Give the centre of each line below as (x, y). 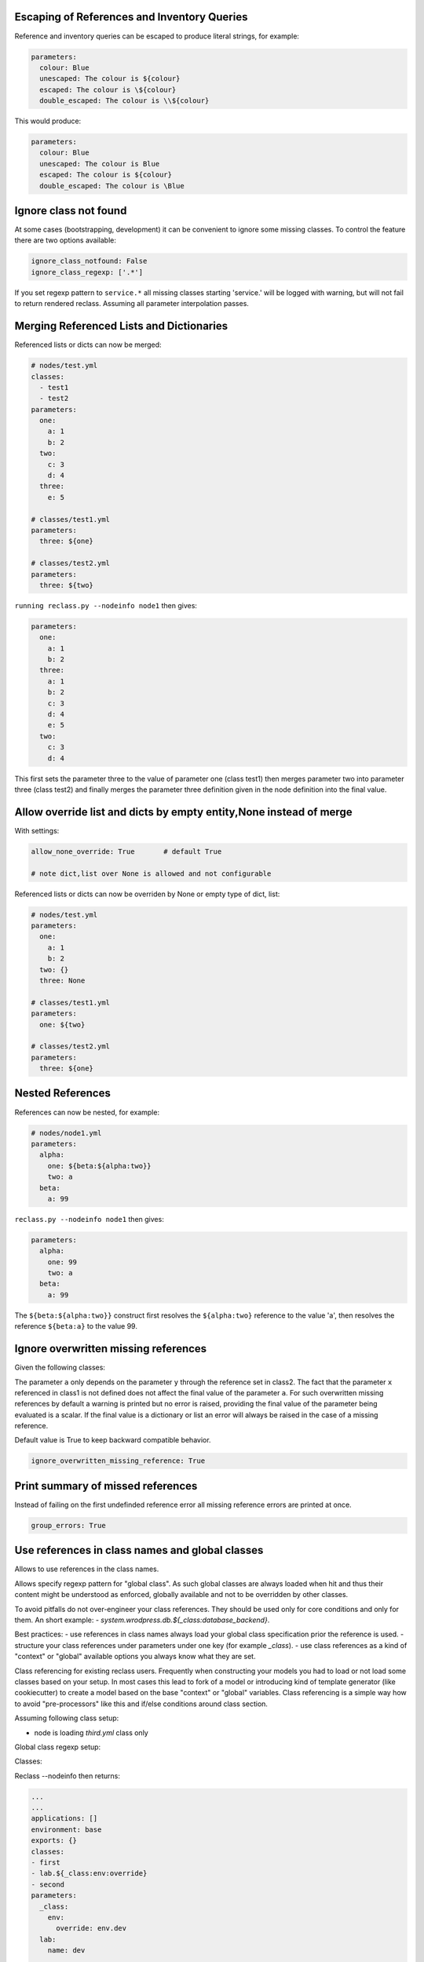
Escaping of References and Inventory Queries (131, 17)
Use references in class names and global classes (139, 1550)
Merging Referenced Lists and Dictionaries (121, 326)
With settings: (37, 830)
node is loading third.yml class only (91, 1732)
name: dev (66, 1951)
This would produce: (48, 121)
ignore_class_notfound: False (89, 261)
